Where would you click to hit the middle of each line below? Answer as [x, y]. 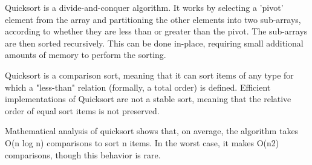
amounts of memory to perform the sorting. [86, 55]
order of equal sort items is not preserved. [82, 110]
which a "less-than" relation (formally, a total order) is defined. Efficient [138, 87]
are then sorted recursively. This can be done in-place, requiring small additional [154, 43]
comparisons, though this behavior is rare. [83, 154]
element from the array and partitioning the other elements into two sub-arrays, [153, 19]
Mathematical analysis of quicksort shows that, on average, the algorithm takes [152, 131]
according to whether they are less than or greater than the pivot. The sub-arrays [156, 31]
